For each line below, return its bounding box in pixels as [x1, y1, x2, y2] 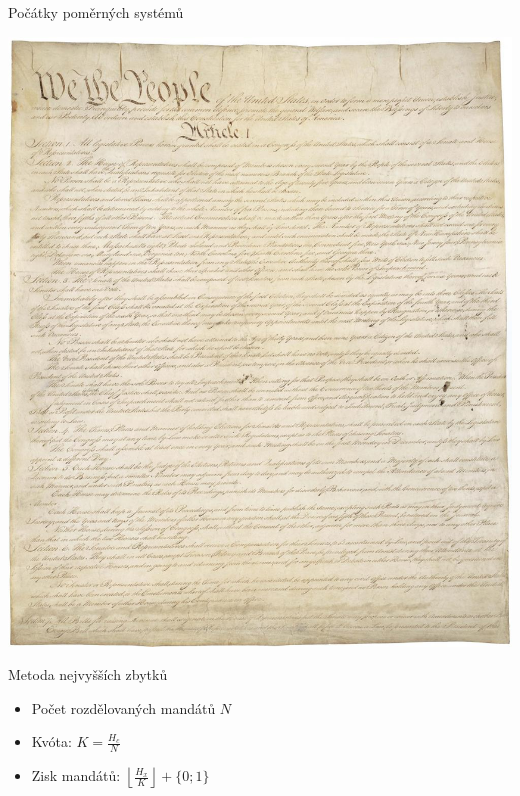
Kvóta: [31, 731, 72, 752]
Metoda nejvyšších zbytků [8, 664, 168, 685]
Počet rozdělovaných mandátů [31, 697, 216, 718]
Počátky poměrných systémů [8, 2, 184, 22]
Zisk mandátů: [31, 765, 121, 786]
